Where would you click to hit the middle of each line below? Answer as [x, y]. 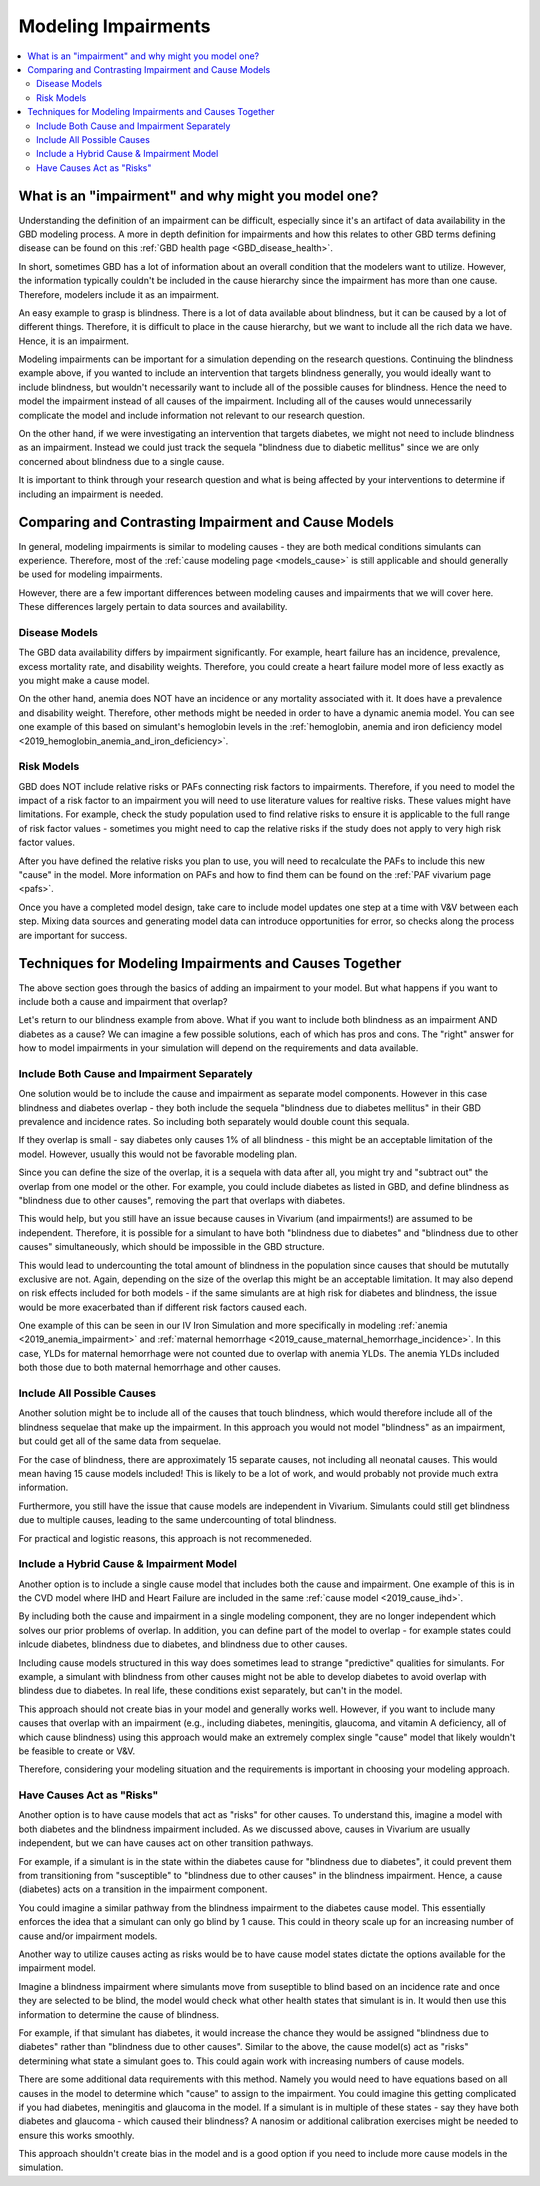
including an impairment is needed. [91, 494]
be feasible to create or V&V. [76, 1751]
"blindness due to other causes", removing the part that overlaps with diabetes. [181, 1200]
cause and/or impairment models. [88, 1936]
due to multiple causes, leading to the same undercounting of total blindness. [177, 1520]
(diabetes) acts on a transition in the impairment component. [143, 1889]
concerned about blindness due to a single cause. [121, 461]
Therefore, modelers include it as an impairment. [119, 294]
